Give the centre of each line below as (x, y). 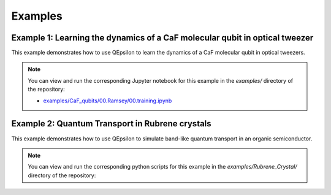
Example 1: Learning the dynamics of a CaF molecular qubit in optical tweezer (162, 38)
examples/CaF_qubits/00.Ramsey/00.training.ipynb (108, 101)
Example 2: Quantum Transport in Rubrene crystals (111, 124)
